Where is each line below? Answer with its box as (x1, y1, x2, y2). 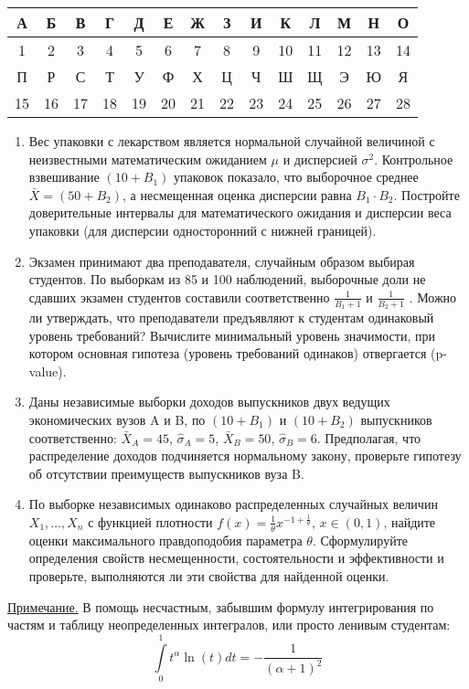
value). (28, 361, 67, 380)
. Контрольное (374, 149, 453, 168)
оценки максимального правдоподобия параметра (28, 530, 303, 549)
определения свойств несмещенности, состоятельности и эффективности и (28, 548, 444, 567)
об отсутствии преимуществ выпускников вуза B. (28, 463, 304, 482)
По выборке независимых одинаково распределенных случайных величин (28, 494, 438, 514)
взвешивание (28, 167, 100, 186)
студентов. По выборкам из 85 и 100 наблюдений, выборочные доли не (28, 270, 426, 289)
